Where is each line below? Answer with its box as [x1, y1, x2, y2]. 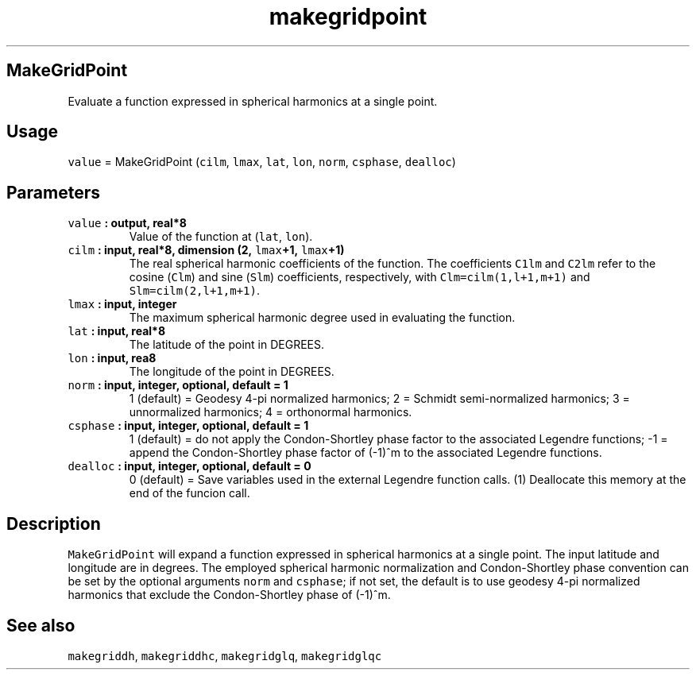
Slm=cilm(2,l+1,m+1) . [129, 284, 260, 298]
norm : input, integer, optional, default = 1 [68, 378, 288, 392]
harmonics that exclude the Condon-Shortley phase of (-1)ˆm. [68, 588, 391, 602]
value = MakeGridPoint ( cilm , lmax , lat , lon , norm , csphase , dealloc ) [68, 155, 456, 169]
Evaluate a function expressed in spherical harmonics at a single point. [68, 94, 438, 108]
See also [6, 615, 75, 635]
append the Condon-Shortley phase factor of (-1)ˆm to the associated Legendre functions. [129, 446, 602, 460]
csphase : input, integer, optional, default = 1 [68, 419, 309, 433]
